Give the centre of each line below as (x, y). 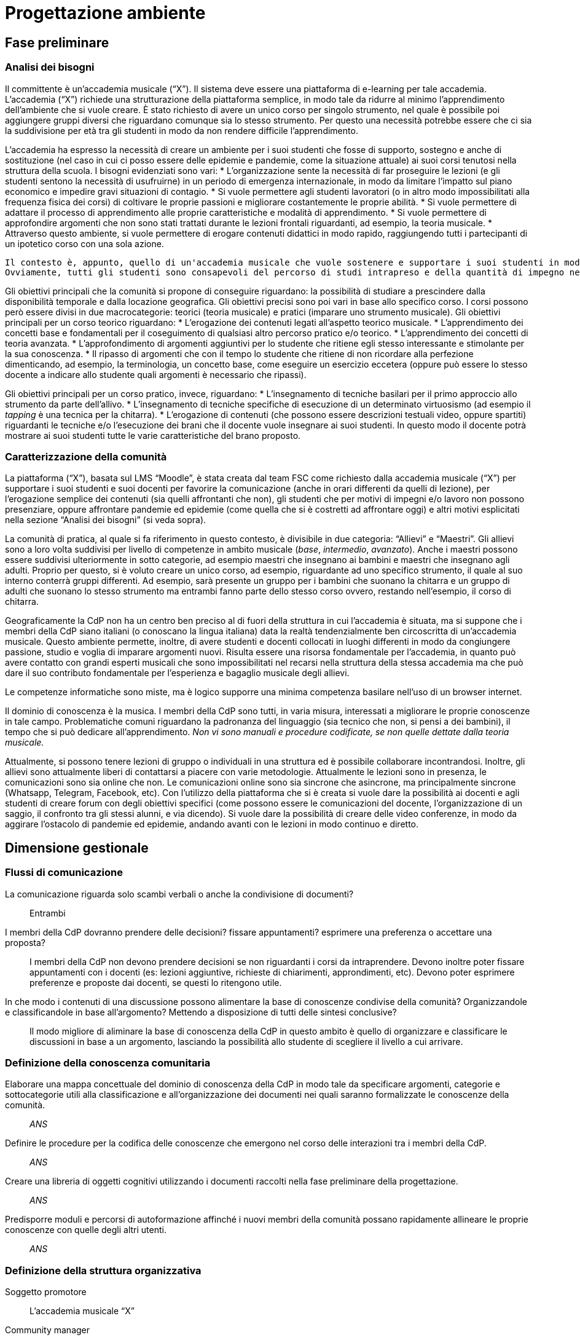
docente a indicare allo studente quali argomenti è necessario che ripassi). (156, 374)
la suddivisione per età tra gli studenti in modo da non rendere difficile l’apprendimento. (182, 130)
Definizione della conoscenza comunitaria (108, 1062)
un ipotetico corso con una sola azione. (84, 243)
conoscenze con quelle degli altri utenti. (86, 1230)
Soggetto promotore (46, 1292)
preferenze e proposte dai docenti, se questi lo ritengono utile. (156, 982)
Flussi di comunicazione (64, 873)
